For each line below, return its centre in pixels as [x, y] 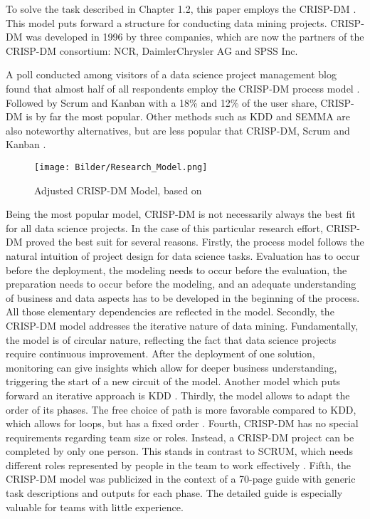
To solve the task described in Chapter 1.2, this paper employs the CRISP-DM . [181, 9]
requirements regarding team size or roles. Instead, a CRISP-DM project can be [180, 437]
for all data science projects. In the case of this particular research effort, [164, 227]
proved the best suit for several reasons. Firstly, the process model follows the [195, 242]
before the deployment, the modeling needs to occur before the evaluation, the [176, 269]
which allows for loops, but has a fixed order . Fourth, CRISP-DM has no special [182, 423]
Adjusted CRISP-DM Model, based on [118, 190]
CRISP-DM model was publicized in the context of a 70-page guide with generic [181, 479]
